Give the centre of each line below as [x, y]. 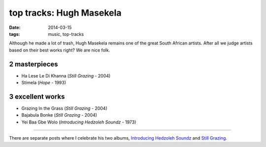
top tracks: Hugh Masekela [65, 13]
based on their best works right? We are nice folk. [60, 50]
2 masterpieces [34, 64]
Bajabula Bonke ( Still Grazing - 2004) [59, 115]
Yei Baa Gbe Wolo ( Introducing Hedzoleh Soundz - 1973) [79, 122]
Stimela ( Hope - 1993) [44, 83]
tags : [15, 34]
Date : [15, 27]
